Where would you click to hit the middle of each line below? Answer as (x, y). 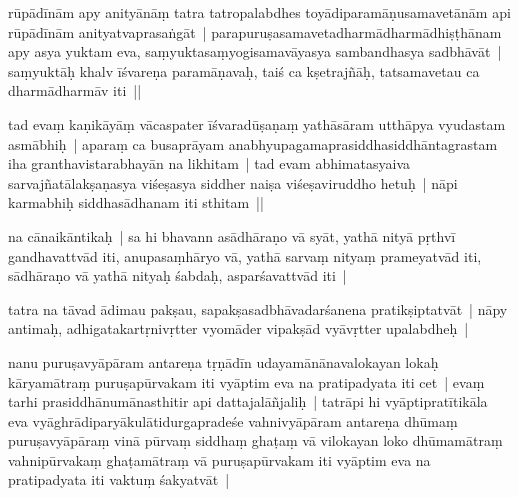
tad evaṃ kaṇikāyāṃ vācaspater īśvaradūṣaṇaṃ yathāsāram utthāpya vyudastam (257, 123)
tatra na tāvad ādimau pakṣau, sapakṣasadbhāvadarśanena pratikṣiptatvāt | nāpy (258, 308)
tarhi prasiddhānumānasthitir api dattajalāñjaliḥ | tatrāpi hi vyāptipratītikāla (248, 401)
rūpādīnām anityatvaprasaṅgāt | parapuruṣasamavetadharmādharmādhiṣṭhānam (255, 31)
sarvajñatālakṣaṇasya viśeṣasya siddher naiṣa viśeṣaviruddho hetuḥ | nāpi (233, 182)
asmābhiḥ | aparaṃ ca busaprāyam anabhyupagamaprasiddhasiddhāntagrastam (253, 143)
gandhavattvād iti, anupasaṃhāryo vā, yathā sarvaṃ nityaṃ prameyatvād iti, (245, 255)
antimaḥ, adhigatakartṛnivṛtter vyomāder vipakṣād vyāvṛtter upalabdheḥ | (238, 328)
